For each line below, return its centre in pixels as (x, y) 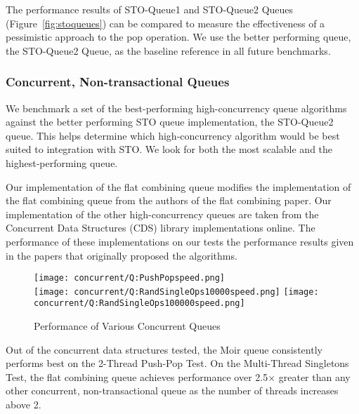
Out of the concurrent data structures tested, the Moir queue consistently (164, 349)
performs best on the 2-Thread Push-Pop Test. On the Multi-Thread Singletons (177, 363)
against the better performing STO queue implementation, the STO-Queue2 (170, 122)
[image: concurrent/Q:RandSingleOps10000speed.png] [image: (176, 292)
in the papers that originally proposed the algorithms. (122, 255)
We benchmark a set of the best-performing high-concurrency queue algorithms (176, 108)
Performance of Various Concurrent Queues (127, 326)
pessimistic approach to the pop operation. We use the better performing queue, (178, 37)
